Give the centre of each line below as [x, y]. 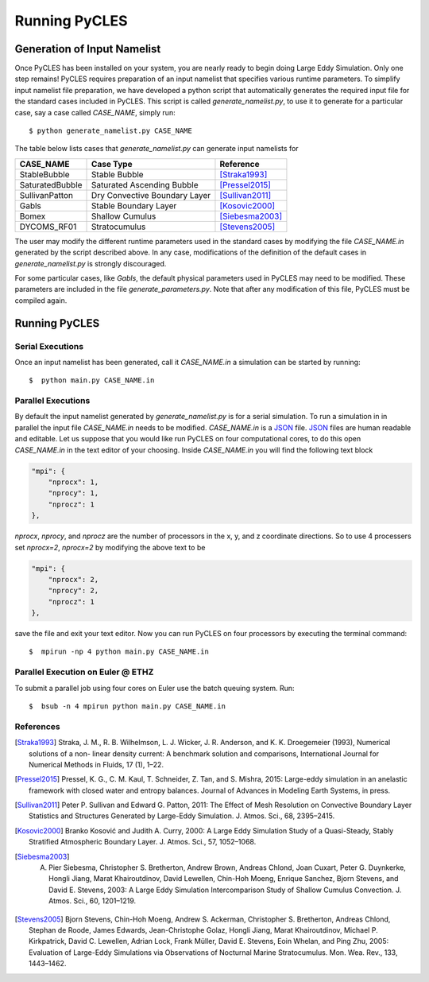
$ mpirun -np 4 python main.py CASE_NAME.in [119, 652]
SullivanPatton [46, 195]
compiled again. [41, 300]
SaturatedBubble [51, 184]
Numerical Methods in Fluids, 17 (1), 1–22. [97, 764]
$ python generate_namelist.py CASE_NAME [110, 131]
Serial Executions [49, 346]
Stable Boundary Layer [134, 205]
